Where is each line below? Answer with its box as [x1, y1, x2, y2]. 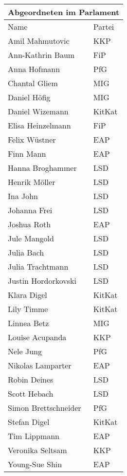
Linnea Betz [8, 317, 49, 329]
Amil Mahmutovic [8, 35, 70, 46]
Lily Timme [8, 303, 48, 314]
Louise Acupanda [8, 331, 67, 343]
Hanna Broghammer [8, 162, 77, 173]
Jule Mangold [8, 233, 54, 244]
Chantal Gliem [8, 77, 58, 89]
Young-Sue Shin [8, 458, 62, 470]
